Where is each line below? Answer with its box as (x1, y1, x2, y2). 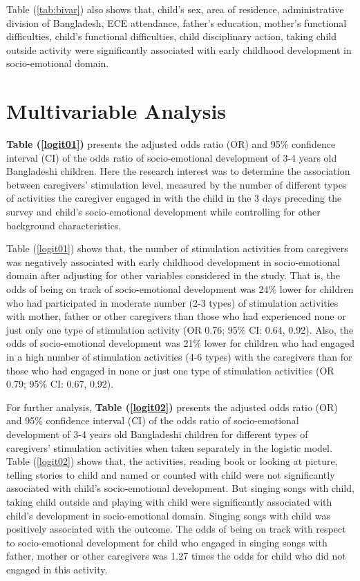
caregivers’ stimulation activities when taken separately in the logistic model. (6, 440, 332, 455)
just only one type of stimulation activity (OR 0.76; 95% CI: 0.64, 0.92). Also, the (6, 322, 354, 336)
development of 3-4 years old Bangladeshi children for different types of (6, 426, 308, 441)
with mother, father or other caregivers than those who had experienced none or (6, 309, 346, 323)
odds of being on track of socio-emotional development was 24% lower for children (6, 282, 354, 296)
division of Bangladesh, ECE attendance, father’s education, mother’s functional (6, 15, 347, 30)
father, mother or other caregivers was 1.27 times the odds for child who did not (6, 549, 346, 563)
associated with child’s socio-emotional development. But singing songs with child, (6, 481, 354, 495)
